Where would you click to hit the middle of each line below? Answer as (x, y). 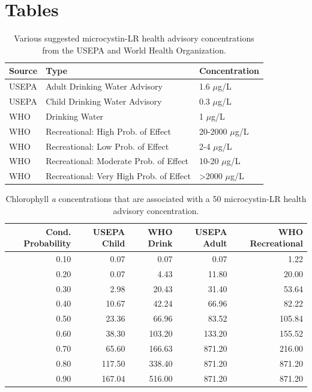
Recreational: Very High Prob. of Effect (118, 176)
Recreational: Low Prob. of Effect (107, 146)
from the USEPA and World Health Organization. (134, 50)
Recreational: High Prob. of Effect (108, 131)
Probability (47, 243)
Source (23, 71)
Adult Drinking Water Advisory (104, 86)
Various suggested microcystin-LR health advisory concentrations (134, 38)
